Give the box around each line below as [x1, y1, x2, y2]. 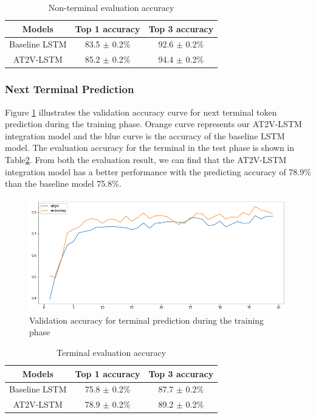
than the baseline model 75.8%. [5, 177, 122, 190]
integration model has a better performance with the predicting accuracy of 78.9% [5, 165, 311, 178]
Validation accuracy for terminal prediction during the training [29, 313, 264, 326]
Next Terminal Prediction [5, 82, 134, 97]
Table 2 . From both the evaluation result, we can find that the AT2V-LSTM [5, 153, 287, 165]
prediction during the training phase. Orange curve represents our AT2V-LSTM [5, 117, 302, 130]
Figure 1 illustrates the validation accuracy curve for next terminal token [5, 105, 277, 118]
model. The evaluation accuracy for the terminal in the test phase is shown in [5, 141, 295, 154]
